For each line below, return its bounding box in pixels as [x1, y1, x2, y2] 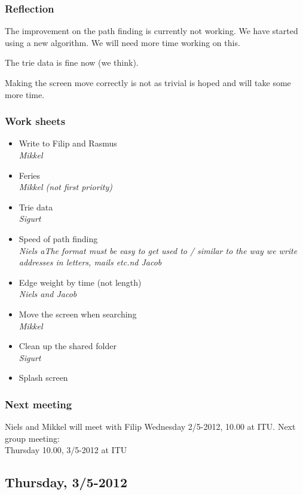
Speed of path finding [19, 232, 98, 245]
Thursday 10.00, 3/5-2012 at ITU [5, 444, 127, 456]
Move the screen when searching [19, 307, 137, 320]
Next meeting [5, 396, 72, 411]
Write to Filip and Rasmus [19, 137, 117, 149]
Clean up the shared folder [19, 340, 117, 352]
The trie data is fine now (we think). [5, 56, 139, 69]
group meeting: [5, 432, 60, 444]
